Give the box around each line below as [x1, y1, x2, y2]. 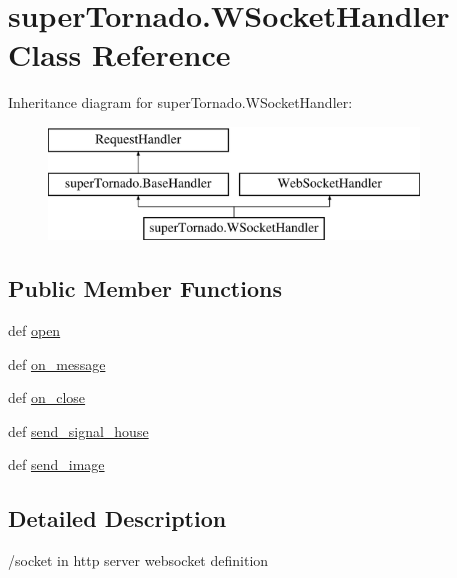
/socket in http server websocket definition [8, 550, 269, 571]
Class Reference [8, 34, 231, 75]
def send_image [8, 454, 105, 475]
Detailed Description [8, 503, 227, 534]
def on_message [8, 353, 106, 374]
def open [8, 320, 61, 341]
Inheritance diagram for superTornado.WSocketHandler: [8, 92, 353, 113]
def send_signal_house [8, 420, 149, 441]
